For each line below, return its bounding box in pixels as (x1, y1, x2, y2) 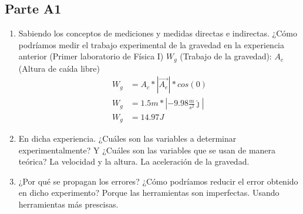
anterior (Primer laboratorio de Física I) (18, 50, 164, 62)
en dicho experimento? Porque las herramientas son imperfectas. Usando (18, 186, 280, 199)
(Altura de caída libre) (18, 62, 100, 74)
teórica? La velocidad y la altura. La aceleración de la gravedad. (18, 155, 250, 168)
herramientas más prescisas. (18, 198, 119, 210)
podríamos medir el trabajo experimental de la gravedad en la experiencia (18, 38, 285, 51)
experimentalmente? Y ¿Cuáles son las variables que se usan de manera (18, 143, 276, 156)
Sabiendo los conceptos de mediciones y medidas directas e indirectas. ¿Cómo (18, 27, 297, 39)
